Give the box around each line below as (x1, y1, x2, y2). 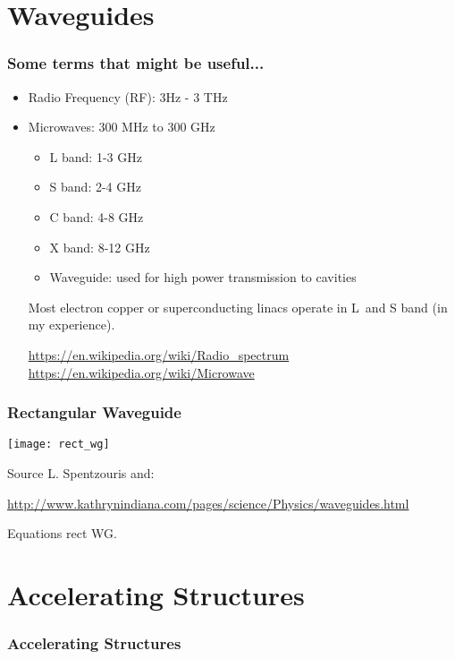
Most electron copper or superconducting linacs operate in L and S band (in (28, 297, 448, 316)
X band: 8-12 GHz (49, 237, 150, 256)
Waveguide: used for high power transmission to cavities (49, 268, 357, 287)
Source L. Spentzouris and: (7, 464, 155, 482)
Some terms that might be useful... (7, 52, 265, 74)
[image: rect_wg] (7, 438, 110, 451)
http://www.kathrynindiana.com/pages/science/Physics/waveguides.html (7, 493, 409, 512)
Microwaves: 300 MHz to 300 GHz (28, 117, 215, 136)
